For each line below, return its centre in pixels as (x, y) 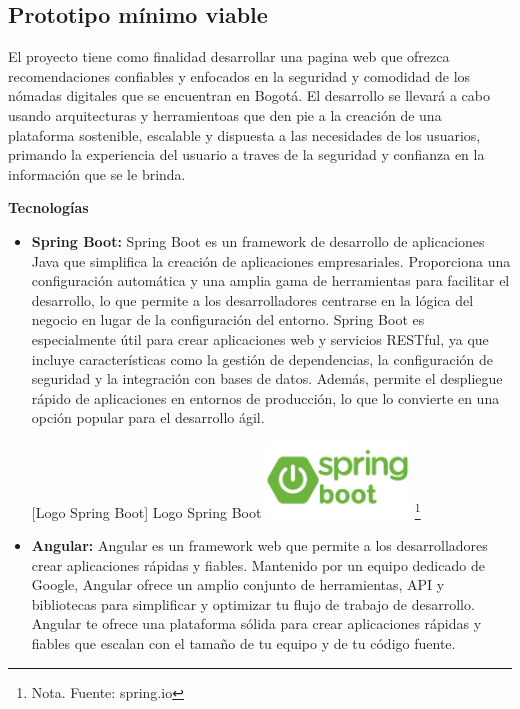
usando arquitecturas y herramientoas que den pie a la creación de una (225, 114)
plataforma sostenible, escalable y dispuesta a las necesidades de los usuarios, (244, 134)
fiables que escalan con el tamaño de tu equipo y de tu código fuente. (243, 643)
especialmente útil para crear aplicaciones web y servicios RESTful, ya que (260, 338)
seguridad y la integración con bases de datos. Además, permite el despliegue (267, 378)
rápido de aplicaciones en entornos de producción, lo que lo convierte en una (265, 397)
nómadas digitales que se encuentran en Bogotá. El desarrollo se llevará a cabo (249, 95)
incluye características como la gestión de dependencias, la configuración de (262, 358)
